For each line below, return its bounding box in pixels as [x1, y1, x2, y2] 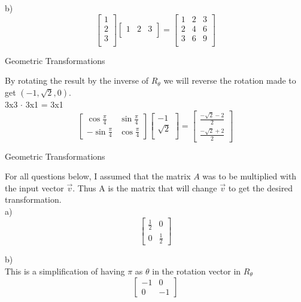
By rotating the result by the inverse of [5, 74, 149, 87]
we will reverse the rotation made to [163, 74, 296, 87]
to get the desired [228, 181, 293, 194]
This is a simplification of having [5, 264, 125, 277]
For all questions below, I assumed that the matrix [5, 170, 191, 182]
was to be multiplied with [202, 170, 297, 182]
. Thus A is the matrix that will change [72, 181, 217, 194]
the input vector [5, 181, 64, 194]
